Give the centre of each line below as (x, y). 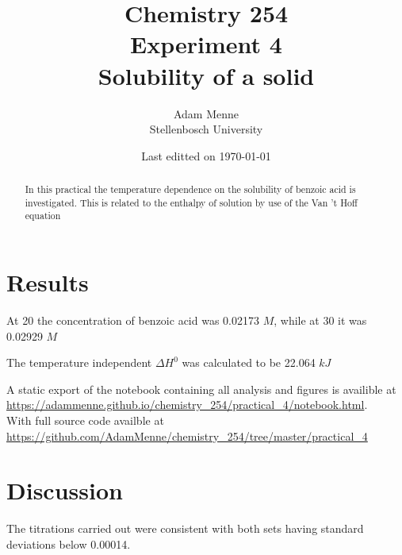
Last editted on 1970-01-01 (206, 155)
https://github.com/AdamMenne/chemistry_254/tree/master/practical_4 (187, 436)
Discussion (65, 490)
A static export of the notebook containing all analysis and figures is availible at (201, 389)
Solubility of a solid (206, 75)
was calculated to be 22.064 (249, 362)
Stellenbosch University (206, 129)
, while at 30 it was (320, 320)
